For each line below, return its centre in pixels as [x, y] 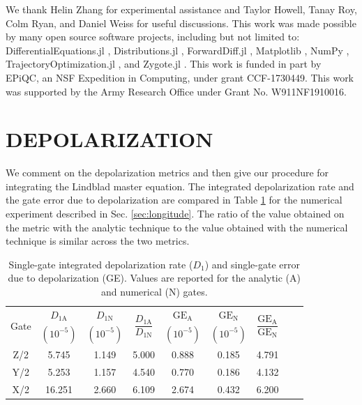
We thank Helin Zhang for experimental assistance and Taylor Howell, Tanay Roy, [181, 9]
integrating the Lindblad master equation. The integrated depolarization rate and [180, 186]
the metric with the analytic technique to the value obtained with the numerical [177, 227]
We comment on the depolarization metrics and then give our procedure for [167, 173]
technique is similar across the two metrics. [98, 241]
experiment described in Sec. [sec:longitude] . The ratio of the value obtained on [175, 214]
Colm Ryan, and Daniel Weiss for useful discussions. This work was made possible [181, 23]
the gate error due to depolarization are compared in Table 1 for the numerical [174, 200]
